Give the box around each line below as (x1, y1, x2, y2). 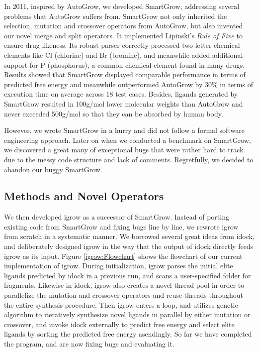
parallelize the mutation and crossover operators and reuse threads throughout (4, 290, 243, 300)
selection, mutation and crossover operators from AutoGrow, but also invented (4, 20, 243, 31)
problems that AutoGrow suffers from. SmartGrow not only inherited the (4, 10, 227, 21)
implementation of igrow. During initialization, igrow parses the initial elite (4, 260, 233, 271)
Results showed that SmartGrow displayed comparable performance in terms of (4, 69, 246, 80)
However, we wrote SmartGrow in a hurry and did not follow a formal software (4, 125, 245, 135)
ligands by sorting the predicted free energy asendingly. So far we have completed (4, 329, 252, 339)
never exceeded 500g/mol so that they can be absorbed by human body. (4, 108, 223, 118)
